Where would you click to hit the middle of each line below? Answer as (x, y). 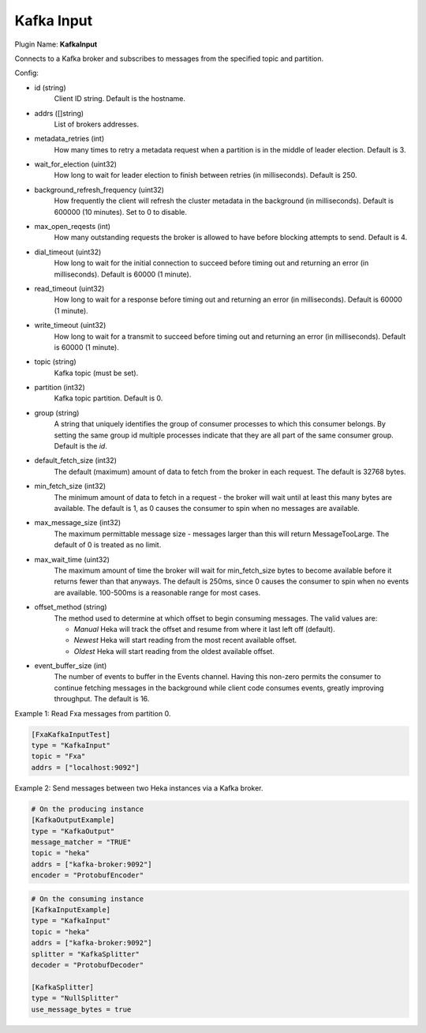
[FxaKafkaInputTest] (71, 734)
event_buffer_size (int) (71, 666)
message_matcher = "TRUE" (81, 842)
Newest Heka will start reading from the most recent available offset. (185, 640)
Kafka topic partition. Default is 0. (108, 398)
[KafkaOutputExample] (73, 820)
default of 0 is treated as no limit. (108, 545)
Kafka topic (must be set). (96, 373)
